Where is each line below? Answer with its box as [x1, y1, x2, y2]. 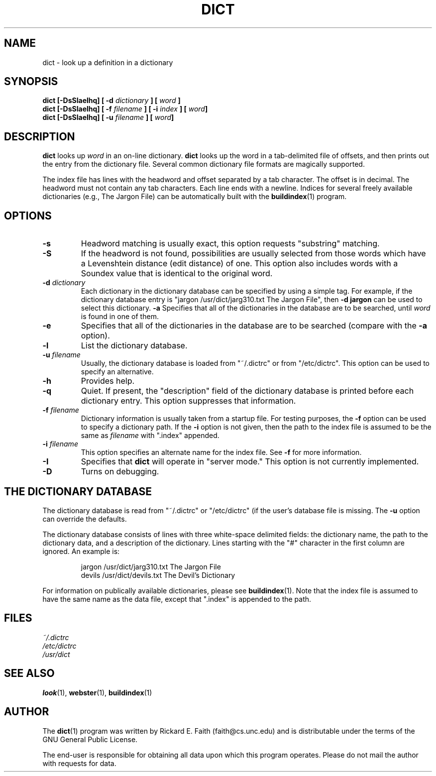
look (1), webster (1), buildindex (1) [42, 688, 152, 697]
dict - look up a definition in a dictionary [42, 58, 173, 67]
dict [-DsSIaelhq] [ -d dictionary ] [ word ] [42, 96, 181, 105]
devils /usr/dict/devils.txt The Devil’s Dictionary [81, 570, 235, 579]
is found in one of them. [81, 312, 159, 321]
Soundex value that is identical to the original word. [81, 268, 273, 279]
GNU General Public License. [42, 735, 138, 744]
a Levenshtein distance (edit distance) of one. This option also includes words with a [81, 258, 398, 269]
